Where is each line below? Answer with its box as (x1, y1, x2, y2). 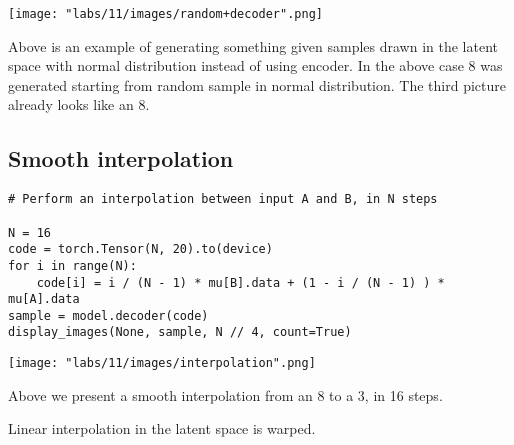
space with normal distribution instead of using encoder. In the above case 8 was (8, 55, 503, 76)
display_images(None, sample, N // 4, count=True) (8, 325, 352, 340)
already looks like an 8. (8, 94, 150, 115)
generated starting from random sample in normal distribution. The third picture (8, 74, 506, 95)
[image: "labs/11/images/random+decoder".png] (8, 7, 323, 21)
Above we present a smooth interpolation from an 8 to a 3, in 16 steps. (8, 384, 443, 405)
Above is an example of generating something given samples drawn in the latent (8, 35, 498, 56)
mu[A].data (8, 292, 80, 307)
